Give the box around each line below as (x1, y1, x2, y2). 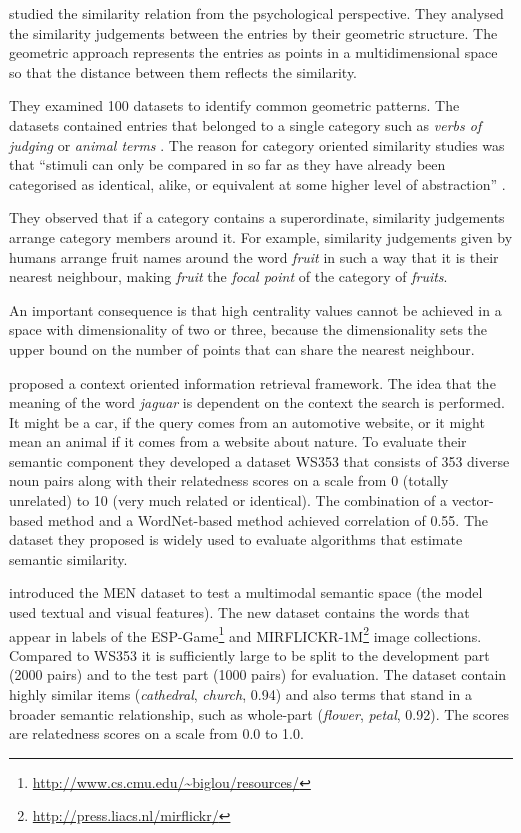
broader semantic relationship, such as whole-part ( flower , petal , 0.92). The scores (9, 703, 509, 724)
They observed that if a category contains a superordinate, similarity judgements (9, 207, 505, 228)
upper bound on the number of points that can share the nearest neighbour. (9, 338, 475, 359)
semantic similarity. (9, 548, 128, 569)
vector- (451, 490, 494, 511)
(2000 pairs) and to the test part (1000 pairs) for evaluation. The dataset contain (9, 664, 507, 685)
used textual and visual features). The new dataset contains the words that (9, 602, 470, 623)
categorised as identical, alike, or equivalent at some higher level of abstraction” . (9, 173, 506, 194)
